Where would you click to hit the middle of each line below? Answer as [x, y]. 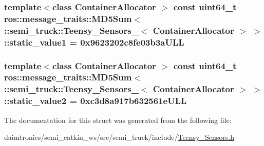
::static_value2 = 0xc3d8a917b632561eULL [96, 101]
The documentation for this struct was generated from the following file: [118, 120]
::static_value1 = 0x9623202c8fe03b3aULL [94, 42]
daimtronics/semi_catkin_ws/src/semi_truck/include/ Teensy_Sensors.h [119, 137]
